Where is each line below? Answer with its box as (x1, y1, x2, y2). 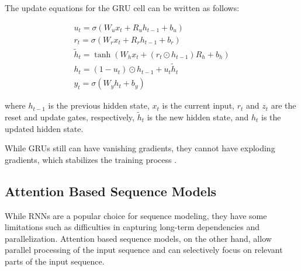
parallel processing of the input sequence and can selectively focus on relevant (5, 244, 283, 256)
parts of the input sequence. (5, 255, 105, 267)
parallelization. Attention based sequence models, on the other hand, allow (5, 232, 272, 244)
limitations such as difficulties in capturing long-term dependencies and (5, 221, 260, 233)
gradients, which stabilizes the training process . (5, 153, 177, 165)
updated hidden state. (5, 122, 84, 134)
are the (271, 99, 296, 112)
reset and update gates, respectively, (5, 111, 134, 123)
